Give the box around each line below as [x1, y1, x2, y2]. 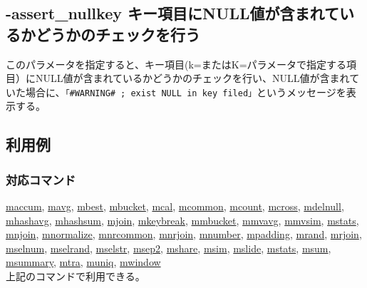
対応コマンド [6, 170, 76, 188]
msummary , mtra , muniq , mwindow [6, 254, 161, 269]
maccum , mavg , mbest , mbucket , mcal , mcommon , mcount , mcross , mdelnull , [6, 199, 344, 214]
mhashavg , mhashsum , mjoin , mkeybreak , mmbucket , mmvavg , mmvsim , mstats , [6, 212, 359, 227]
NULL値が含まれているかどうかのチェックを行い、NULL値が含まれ [35, 71, 350, 86]
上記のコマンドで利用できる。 [6, 269, 145, 283]
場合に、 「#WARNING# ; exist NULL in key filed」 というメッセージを [25, 84, 346, 99]
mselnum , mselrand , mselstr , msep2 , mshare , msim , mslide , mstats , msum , [6, 240, 331, 255]
